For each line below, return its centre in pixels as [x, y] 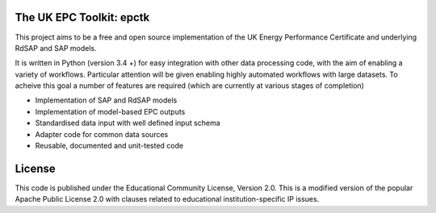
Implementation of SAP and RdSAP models [106, 100]
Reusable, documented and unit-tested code [109, 146]
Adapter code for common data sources [102, 134]
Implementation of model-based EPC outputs [110, 111]
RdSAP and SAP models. [56, 48]
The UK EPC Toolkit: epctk [82, 17]
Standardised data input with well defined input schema [128, 123]
